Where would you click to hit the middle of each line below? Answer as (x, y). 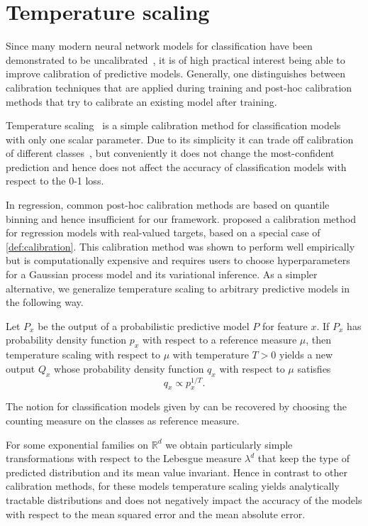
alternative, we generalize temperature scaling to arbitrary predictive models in (178, 288)
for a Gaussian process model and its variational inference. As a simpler (162, 274)
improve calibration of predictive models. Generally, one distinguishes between (175, 73)
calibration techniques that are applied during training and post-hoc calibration (179, 87)
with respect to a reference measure (219, 340)
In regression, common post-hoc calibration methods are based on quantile (168, 205)
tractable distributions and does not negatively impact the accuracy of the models (184, 500)
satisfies (314, 368)
